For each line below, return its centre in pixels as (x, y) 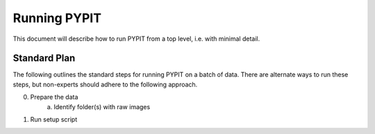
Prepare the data (54, 97)
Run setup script (54, 119)
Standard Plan (44, 58)
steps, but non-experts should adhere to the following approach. (105, 84)
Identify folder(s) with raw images (102, 106)
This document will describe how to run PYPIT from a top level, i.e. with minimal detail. (136, 39)
